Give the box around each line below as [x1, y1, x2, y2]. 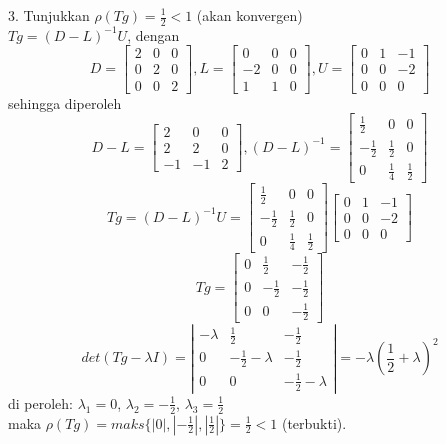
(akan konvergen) [196, 5, 303, 25]
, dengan [127, 24, 180, 45]
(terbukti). [281, 412, 347, 433]
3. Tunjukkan [8, 5, 90, 25]
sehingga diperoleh [8, 92, 122, 113]
